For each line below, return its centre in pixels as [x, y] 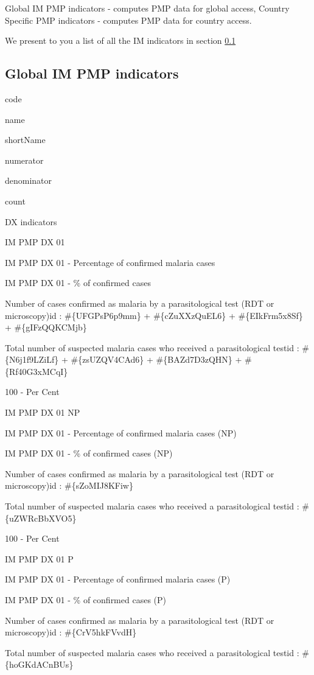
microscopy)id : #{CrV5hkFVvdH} [71, 632]
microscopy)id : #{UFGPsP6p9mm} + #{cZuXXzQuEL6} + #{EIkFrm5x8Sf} [154, 315]
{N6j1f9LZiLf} [32, 359]
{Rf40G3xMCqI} [37, 371]
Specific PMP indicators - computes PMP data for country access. [128, 20]
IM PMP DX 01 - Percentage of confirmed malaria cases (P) [118, 579]
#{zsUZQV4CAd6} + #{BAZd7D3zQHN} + [156, 359]
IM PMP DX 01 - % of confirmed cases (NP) [89, 453]
